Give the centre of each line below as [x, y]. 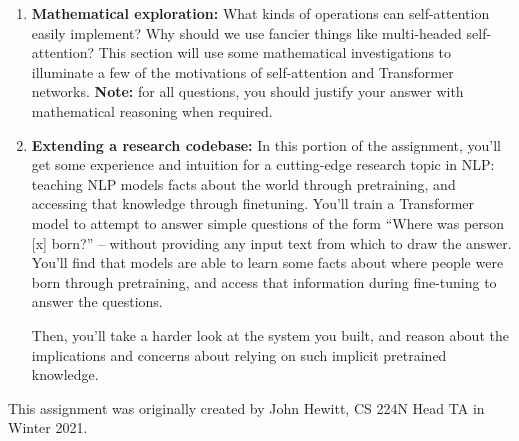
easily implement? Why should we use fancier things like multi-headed [246, 32]
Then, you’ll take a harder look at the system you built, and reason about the [270, 334]
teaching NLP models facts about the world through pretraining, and [243, 183]
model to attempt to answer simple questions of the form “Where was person [268, 222]
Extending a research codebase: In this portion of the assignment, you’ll [266, 144]
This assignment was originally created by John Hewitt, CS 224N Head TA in [246, 407]
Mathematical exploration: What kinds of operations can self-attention [260, 13]
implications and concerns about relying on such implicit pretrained [239, 354]
